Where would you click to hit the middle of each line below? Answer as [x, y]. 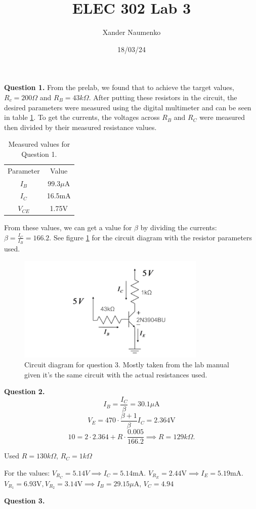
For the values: [27, 472]
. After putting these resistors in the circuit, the [163, 97]
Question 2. [25, 391]
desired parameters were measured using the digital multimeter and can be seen [128, 107]
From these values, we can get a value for [68, 227]
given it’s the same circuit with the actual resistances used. [116, 374]
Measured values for [39, 144]
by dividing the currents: [179, 227]
